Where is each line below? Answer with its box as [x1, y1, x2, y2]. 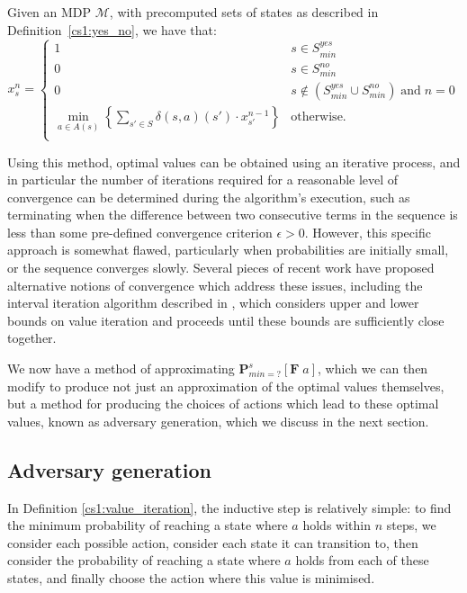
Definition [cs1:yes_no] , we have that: [7, 20, 217, 39]
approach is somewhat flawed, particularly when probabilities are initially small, [7, 240, 449, 259]
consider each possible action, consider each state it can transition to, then [7, 533, 418, 552]
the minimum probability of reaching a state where [7, 516, 288, 535]
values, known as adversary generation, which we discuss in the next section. [7, 411, 429, 430]
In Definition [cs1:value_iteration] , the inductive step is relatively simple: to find [7, 498, 452, 517]
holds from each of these [295, 551, 429, 570]
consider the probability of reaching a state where [7, 551, 281, 570]
